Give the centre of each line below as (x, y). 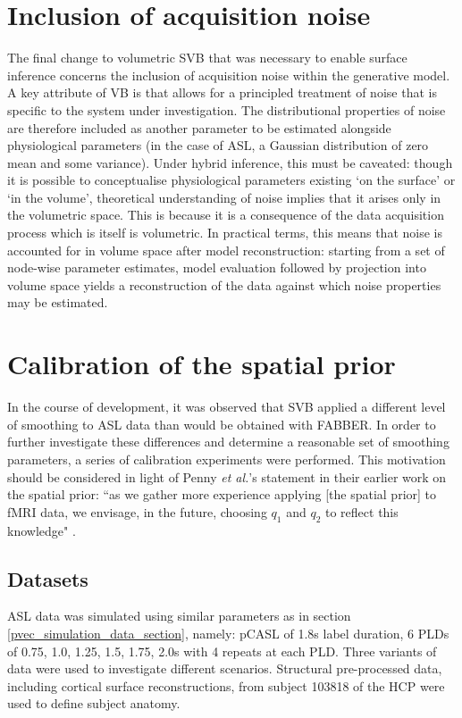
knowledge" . (42, 530)
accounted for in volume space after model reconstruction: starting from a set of (226, 250)
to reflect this (362, 511)
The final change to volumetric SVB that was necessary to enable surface (207, 58)
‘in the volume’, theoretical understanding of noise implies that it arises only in (224, 197)
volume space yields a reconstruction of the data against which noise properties (224, 284)
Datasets (48, 578)
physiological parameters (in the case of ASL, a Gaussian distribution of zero (218, 145)
